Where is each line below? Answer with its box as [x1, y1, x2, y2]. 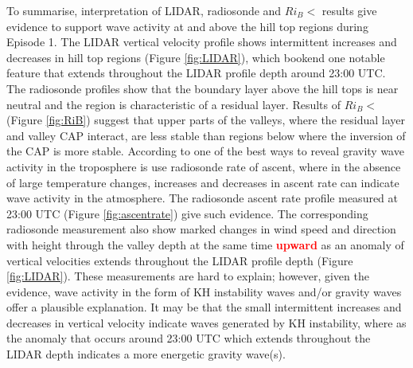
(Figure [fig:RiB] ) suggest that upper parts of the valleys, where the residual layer [6, 112, 405, 128]
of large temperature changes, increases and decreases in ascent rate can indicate [6, 174, 399, 190]
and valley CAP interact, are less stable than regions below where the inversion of [6, 127, 406, 143]
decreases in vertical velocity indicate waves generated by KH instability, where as [6, 314, 407, 331]
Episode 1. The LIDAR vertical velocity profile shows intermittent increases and [6, 33, 397, 50]
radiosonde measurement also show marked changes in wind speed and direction [6, 221, 396, 237]
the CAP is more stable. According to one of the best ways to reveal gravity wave [6, 143, 404, 159]
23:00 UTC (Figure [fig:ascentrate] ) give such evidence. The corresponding [6, 205, 368, 221]
